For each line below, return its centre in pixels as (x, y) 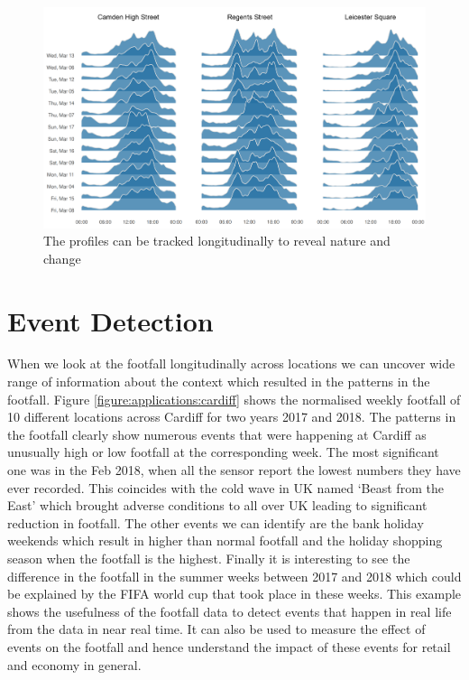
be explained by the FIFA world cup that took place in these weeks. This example (234, 594)
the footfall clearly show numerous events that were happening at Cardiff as (217, 434)
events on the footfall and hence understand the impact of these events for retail (229, 646)
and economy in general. (74, 664)
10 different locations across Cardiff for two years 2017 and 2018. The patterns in (232, 417)
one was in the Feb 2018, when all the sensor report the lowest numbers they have (234, 470)
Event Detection (110, 320)
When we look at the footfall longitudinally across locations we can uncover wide (231, 363)
